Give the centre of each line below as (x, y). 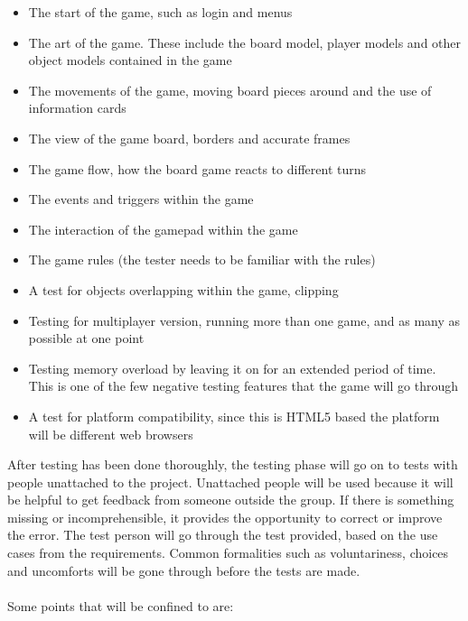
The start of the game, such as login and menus (160, 12)
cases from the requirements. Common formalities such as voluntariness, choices (228, 553)
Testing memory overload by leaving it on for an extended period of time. (232, 368)
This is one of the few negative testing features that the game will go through (243, 386)
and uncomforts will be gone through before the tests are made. (184, 570)
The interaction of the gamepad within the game (163, 229)
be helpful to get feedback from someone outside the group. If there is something (231, 500)
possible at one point (86, 338)
